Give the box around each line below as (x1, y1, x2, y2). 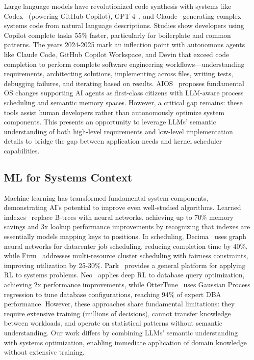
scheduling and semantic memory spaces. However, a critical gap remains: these (4, 97, 243, 107)
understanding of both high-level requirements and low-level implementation (4, 126, 233, 136)
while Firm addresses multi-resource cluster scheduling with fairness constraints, (4, 250, 248, 261)
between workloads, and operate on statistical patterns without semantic (4, 318, 222, 328)
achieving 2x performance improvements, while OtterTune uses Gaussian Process (4, 279, 251, 290)
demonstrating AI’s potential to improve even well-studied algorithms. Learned (4, 202, 241, 212)
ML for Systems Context (4, 169, 132, 184)
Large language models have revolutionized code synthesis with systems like (4, 1, 231, 11)
